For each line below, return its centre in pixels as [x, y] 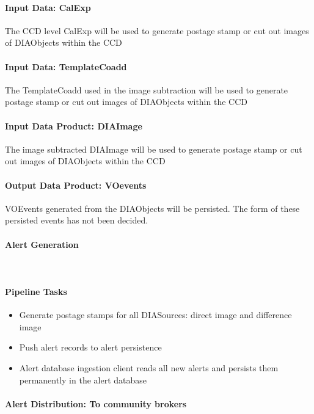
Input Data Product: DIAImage [74, 125]
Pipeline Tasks [36, 291]
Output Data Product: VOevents [76, 185]
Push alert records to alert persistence [90, 347]
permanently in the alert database [83, 379]
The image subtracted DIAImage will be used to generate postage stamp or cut [154, 149]
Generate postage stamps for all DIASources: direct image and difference [155, 315]
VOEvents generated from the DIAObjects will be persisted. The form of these [152, 208]
